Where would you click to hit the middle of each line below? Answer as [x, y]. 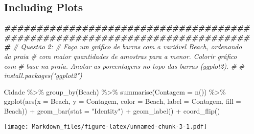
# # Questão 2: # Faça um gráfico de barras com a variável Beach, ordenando [123, 47]
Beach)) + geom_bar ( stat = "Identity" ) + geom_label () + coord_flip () [112, 110]
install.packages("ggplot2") [43, 75]
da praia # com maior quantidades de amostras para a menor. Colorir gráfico [120, 56]
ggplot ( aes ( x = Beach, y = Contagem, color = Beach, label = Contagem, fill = [123, 101]
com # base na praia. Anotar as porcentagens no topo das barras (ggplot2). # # [124, 66]
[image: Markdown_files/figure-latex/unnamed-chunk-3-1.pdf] [106, 126]
